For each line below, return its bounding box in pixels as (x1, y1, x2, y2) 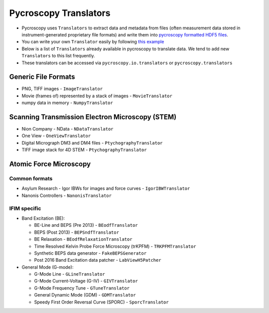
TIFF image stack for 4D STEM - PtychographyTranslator (21, 147, 147, 153)
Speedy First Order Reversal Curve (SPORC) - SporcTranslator (34, 299, 169, 305)
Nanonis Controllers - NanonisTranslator (21, 192, 112, 198)
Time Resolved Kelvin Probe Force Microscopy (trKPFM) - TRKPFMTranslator (34, 243, 196, 249)
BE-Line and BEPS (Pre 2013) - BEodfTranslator (34, 222, 138, 228)
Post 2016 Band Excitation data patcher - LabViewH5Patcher (34, 257, 161, 263)
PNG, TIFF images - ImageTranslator (21, 86, 103, 92)
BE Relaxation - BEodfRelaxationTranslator (34, 236, 133, 242)
